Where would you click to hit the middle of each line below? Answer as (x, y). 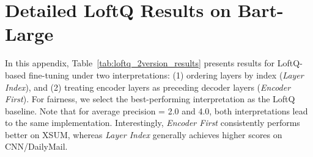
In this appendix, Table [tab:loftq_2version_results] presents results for (140, 63)
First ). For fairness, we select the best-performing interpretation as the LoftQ (150, 99)
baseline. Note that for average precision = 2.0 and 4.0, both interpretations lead (156, 110)
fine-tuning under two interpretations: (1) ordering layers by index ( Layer (166, 75)
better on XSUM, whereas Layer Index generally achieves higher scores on (144, 134)
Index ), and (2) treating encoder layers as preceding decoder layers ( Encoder (148, 87)
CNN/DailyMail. (36, 146)
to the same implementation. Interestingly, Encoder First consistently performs (153, 123)
